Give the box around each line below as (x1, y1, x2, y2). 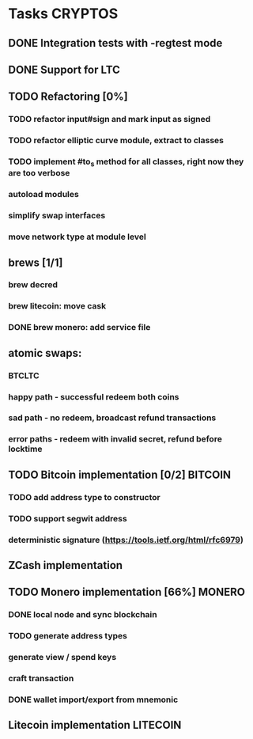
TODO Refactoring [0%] (8, 90, 128, 104)
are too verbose (8, 168, 70, 179)
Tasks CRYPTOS (8, 5, 119, 23)
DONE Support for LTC (8, 63, 121, 76)
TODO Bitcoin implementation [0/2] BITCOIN (8, 468, 232, 481)
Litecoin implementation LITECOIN (8, 718, 182, 732)
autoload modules (8, 189, 79, 200)
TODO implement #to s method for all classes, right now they (8, 156, 244, 169)
